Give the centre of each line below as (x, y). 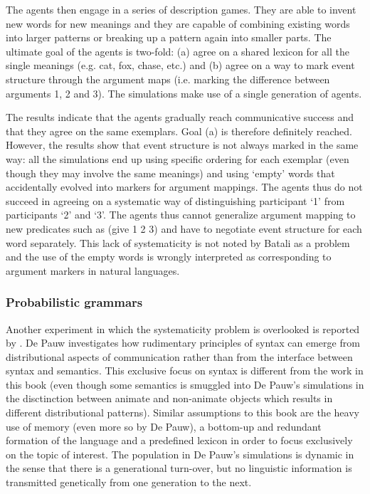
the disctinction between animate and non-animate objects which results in (169, 398)
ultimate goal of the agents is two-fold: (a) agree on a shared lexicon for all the (178, 51)
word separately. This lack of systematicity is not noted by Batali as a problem (178, 242)
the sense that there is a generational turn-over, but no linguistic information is (179, 468)
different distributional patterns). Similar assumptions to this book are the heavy (183, 412)
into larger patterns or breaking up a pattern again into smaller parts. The (169, 37)
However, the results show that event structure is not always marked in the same (182, 145)
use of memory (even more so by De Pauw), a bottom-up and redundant (164, 426)
